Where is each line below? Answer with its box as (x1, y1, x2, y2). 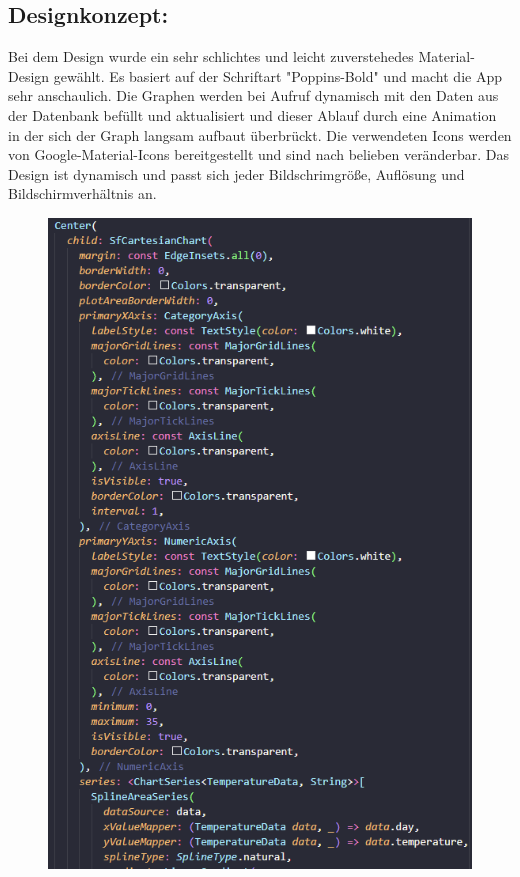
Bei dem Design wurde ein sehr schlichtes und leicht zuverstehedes (8, 46, 414, 67)
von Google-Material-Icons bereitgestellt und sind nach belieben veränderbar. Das (8, 144, 509, 165)
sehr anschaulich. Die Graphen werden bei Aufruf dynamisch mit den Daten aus (8, 85, 499, 106)
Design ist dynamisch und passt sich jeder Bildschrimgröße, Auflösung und (8, 163, 465, 184)
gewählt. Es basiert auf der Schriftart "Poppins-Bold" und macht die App (53, 65, 502, 86)
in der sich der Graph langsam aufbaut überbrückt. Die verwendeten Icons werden (8, 124, 512, 145)
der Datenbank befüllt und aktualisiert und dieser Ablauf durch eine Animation (8, 104, 497, 125)
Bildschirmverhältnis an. (8, 183, 157, 204)
